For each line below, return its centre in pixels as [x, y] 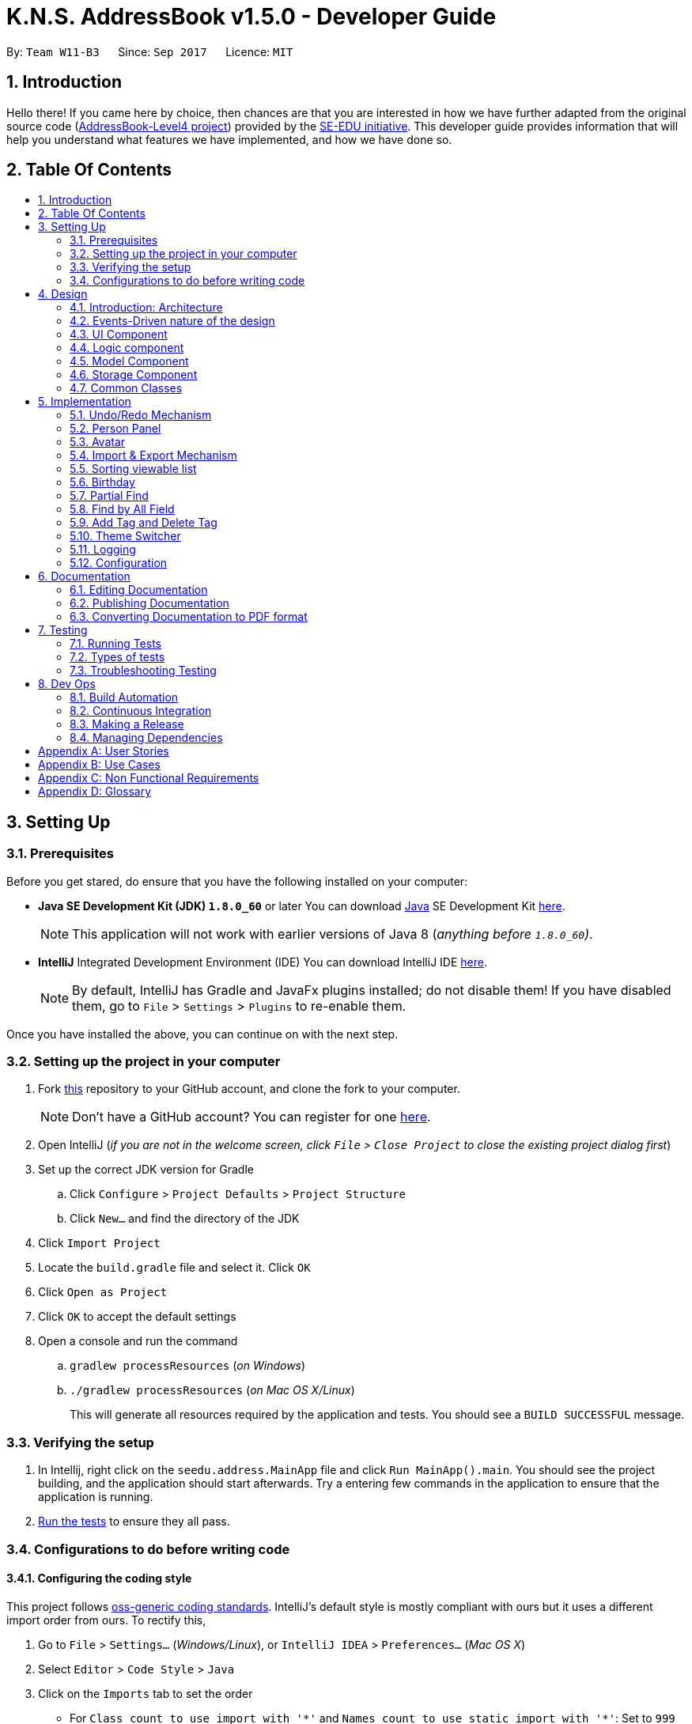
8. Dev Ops [67, 684]
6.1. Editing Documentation [139, 590]
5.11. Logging [103, 550]
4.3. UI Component [119, 335]
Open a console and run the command [138, 1341]
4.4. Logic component [127, 348]
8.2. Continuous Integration [141, 711]
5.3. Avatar [98, 442]
